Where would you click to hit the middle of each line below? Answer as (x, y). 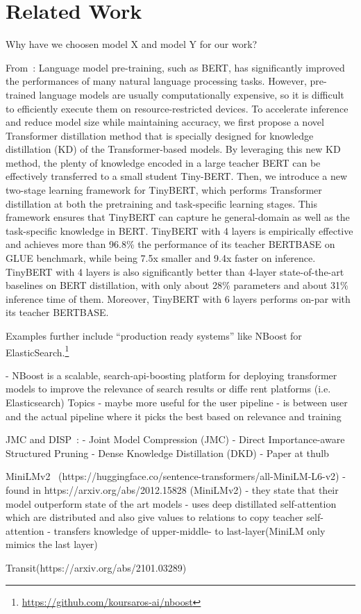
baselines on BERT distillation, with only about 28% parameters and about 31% (177, 285)
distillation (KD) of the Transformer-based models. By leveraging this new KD (173, 149)
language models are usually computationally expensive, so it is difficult (192, 94)
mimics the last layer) (52, 544)
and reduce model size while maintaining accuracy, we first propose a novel (165, 122)
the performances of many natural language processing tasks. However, (156, 81)
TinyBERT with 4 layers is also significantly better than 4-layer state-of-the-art (175, 271)
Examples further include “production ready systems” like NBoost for (154, 335)
